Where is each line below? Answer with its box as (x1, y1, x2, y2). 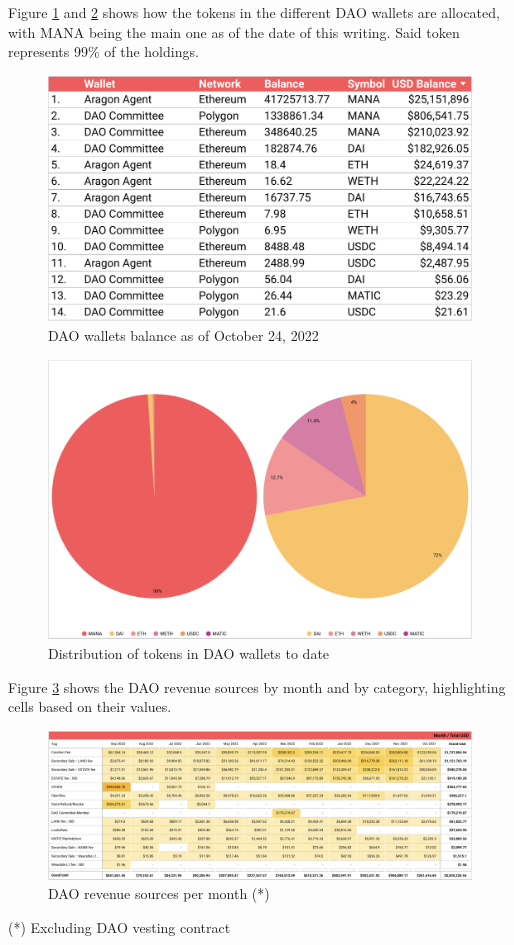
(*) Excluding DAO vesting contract (8, 917, 231, 938)
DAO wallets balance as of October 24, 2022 (48, 324, 319, 345)
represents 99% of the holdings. (8, 41, 199, 62)
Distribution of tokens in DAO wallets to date (48, 643, 330, 663)
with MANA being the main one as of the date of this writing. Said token (8, 21, 460, 42)
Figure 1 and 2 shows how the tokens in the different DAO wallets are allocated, (8, 2, 500, 22)
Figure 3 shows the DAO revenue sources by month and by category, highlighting (8, 676, 506, 697)
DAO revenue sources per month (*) (48, 883, 270, 904)
